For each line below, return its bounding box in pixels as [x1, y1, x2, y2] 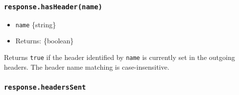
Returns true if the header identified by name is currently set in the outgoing [4, 52, 235, 62]
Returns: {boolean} [15, 36, 74, 46]
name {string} [15, 19, 56, 29]
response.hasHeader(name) [4, 2, 102, 11]
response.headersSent [4, 83, 86, 92]
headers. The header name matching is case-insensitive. [4, 61, 169, 72]
